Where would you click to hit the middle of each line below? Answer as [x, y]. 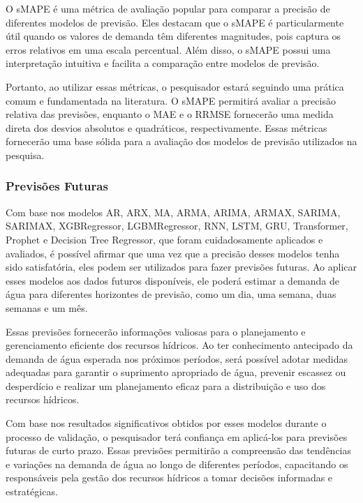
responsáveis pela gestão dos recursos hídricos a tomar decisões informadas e [169, 478]
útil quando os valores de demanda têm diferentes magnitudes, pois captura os [173, 36]
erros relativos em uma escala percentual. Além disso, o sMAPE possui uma [168, 49]
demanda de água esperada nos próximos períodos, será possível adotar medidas [177, 358]
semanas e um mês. [47, 307]
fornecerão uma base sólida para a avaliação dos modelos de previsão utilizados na [181, 141]
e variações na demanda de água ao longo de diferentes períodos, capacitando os [177, 464]
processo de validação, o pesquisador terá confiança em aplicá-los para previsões [177, 436]
